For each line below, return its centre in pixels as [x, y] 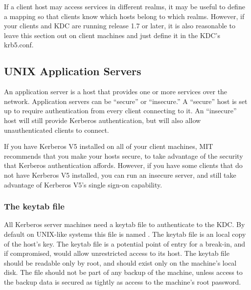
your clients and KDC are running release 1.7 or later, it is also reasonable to [120, 26]
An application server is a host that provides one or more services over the [116, 92]
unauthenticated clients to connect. [57, 130]
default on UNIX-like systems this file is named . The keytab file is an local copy [125, 234]
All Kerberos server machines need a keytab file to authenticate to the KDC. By [125, 224]
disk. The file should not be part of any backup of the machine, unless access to [123, 272]
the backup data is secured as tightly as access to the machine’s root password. [123, 281]
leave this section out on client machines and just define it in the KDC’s [112, 35]
